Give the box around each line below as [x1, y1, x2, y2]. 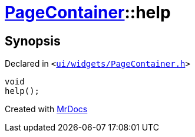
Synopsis [5, 33, 61, 48]
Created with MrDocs [5, 104, 88, 115]
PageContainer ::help [5, 2, 171, 22]
